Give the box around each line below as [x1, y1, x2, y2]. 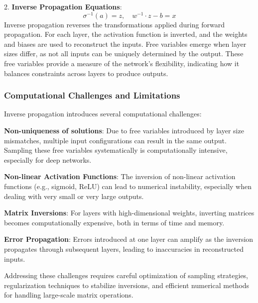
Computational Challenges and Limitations [4, 89, 180, 101]
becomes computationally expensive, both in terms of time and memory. [4, 217, 225, 227]
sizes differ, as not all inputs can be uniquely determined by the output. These [4, 48, 244, 59]
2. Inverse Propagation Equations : [4, 1, 122, 11]
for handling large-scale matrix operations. [4, 290, 133, 300]
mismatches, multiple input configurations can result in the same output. [4, 135, 227, 145]
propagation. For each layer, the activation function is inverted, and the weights [4, 29, 248, 39]
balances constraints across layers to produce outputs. [4, 68, 168, 78]
